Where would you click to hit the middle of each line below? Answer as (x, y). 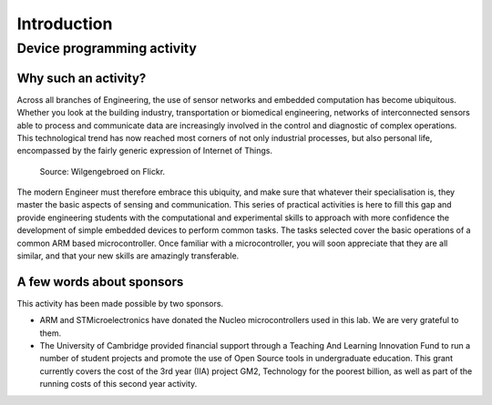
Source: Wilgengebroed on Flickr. (102, 171)
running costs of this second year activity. (118, 384)
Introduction (65, 24)
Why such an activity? (82, 78)
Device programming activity (107, 48)
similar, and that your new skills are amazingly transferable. (128, 256)
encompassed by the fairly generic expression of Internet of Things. (145, 151)
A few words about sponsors (100, 282)
